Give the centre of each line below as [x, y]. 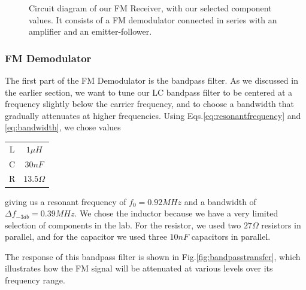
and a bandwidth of [220, 201]
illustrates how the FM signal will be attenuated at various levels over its [139, 268]
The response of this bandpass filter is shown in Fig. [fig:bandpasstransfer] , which [153, 256]
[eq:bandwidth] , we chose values [63, 127]
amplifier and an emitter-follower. [90, 31]
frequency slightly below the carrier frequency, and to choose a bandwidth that [149, 104]
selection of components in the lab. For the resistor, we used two [123, 225]
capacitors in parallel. [231, 236]
